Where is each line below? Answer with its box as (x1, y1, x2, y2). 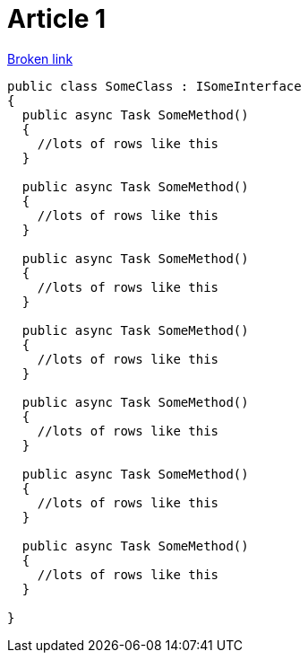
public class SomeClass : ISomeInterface (7, 78, 302, 93)
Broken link (7, 50, 73, 66)
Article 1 (7, 4, 107, 34)
